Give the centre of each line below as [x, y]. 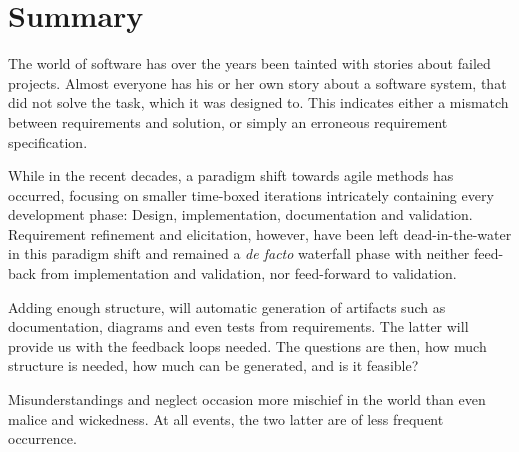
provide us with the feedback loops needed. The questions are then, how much [247, 345]
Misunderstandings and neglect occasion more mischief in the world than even [247, 399]
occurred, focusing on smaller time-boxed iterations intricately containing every [251, 194]
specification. [48, 141]
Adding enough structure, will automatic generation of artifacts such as [227, 306]
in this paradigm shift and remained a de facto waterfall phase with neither [239, 253]
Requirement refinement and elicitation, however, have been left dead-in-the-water [260, 233]
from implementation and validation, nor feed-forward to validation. [248, 273]
